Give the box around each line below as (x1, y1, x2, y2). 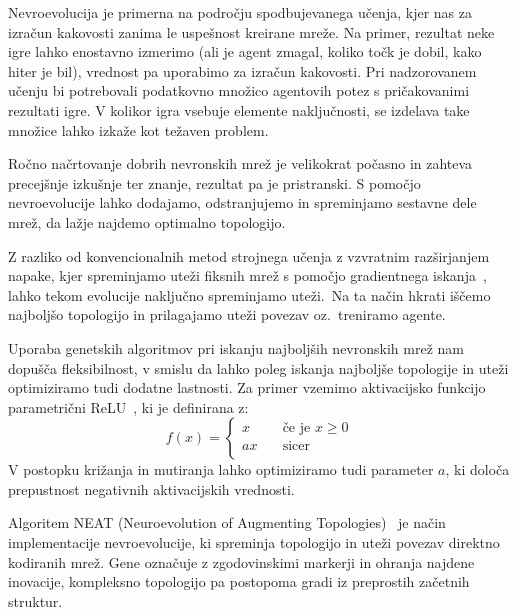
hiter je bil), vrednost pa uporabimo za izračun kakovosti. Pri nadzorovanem (8, 60, 477, 81)
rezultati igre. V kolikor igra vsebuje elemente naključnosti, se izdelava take (8, 99, 470, 120)
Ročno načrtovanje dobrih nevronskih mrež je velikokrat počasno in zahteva (8, 153, 473, 174)
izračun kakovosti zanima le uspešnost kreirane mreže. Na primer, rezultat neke (8, 21, 495, 42)
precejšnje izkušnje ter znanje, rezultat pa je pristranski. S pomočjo (8, 172, 421, 193)
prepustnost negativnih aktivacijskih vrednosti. (8, 478, 295, 499)
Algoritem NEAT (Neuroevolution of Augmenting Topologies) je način (8, 512, 446, 533)
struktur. (8, 590, 63, 611)
